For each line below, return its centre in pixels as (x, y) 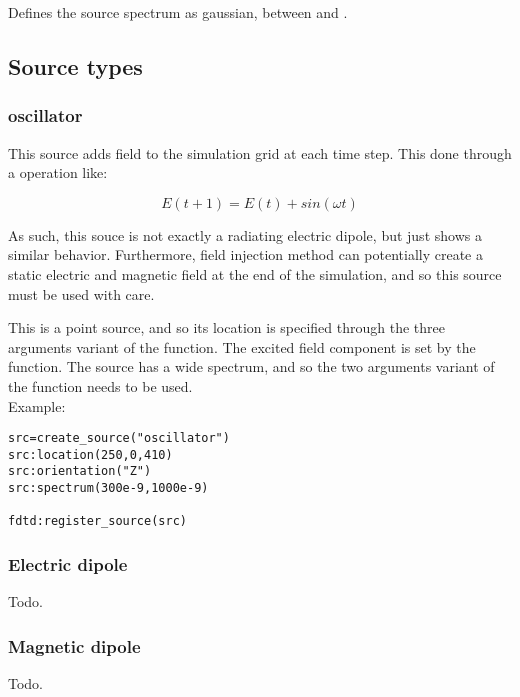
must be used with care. (81, 293)
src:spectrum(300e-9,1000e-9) (108, 488)
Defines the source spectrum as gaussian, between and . (178, 12)
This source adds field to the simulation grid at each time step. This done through (260, 152)
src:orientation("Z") (80, 471)
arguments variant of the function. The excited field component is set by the (242, 346)
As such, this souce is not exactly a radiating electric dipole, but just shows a (245, 234)
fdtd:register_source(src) (97, 521)
